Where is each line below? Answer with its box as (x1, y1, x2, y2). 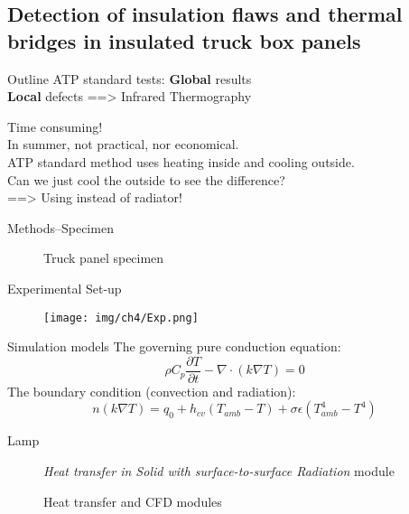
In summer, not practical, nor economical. (7, 135, 239, 154)
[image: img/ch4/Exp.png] (43, 311, 199, 324)
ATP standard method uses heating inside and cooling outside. (7, 152, 355, 171)
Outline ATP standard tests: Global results (7, 69, 252, 88)
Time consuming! (7, 117, 103, 136)
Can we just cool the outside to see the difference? (7, 170, 285, 189)
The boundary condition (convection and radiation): (7, 381, 296, 400)
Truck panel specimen (43, 248, 164, 267)
